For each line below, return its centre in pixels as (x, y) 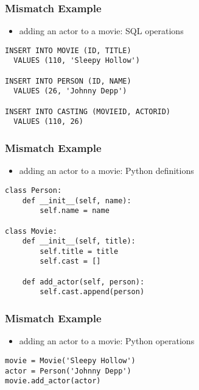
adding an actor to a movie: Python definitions (106, 171)
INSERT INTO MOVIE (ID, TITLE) (68, 50)
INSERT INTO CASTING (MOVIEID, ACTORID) (88, 111)
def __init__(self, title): (79, 241)
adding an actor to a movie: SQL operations (101, 31)
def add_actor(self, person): (83, 282)
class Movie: (31, 231)
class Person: (33, 190)
